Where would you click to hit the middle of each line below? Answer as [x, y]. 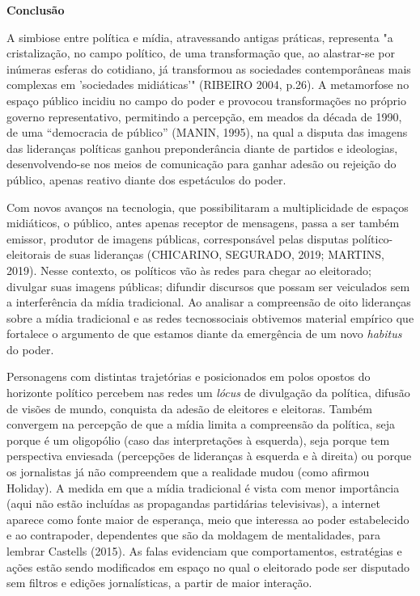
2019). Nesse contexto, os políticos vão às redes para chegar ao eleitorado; [189, 270]
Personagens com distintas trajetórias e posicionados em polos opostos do [189, 376]
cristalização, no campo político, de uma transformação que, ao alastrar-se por [201, 53]
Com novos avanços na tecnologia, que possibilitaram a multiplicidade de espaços [208, 207]
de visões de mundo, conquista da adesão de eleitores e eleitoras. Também [189, 408]
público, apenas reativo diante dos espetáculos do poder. [146, 179]
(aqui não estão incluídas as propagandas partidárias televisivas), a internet [193, 503]
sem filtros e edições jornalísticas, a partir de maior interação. [159, 583]
